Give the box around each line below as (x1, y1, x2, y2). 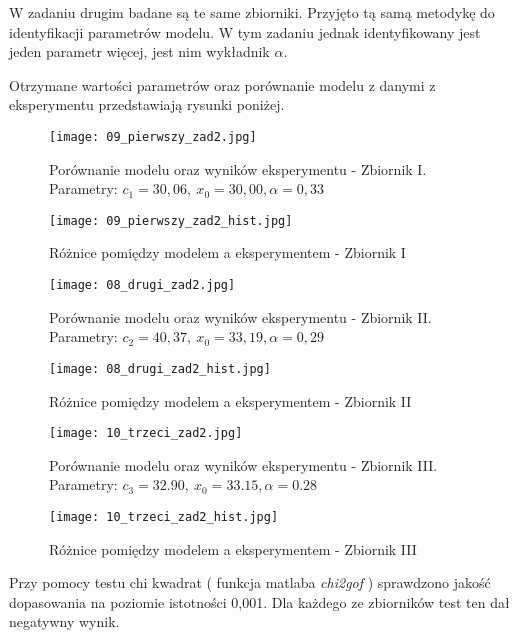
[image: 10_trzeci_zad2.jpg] (49, 426, 243, 441)
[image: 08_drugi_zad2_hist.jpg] (49, 361, 271, 376)
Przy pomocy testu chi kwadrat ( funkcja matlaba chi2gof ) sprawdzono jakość (9, 572, 491, 593)
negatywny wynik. (9, 611, 120, 632)
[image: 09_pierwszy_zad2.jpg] (49, 129, 257, 144)
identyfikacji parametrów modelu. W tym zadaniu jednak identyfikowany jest (9, 21, 481, 42)
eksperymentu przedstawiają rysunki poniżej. (9, 94, 285, 115)
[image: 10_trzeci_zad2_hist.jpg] (49, 510, 279, 524)
